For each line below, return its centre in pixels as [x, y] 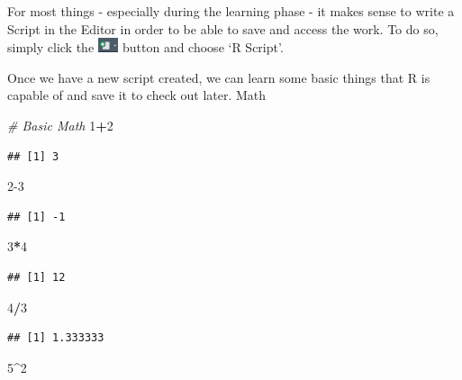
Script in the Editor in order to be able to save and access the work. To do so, [223, 28]
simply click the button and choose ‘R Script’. [145, 47]
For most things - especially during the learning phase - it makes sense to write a [231, 11]
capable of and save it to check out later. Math [137, 95]
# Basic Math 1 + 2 [60, 125]
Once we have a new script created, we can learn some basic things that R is [219, 77]
